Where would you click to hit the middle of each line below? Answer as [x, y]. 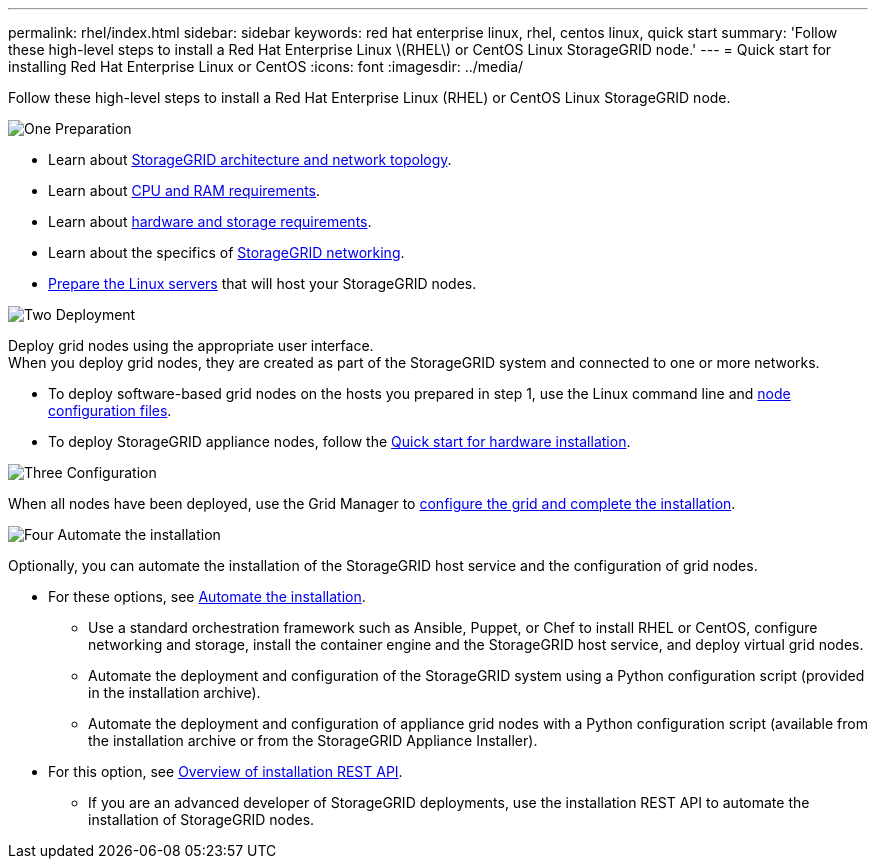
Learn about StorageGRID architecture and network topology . [250, 159]
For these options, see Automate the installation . [207, 596]
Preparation [93, 128]
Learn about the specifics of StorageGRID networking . [226, 252]
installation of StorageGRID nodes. [201, 819]
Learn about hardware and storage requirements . [210, 221]
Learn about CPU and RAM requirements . [184, 190]
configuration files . [110, 410]
